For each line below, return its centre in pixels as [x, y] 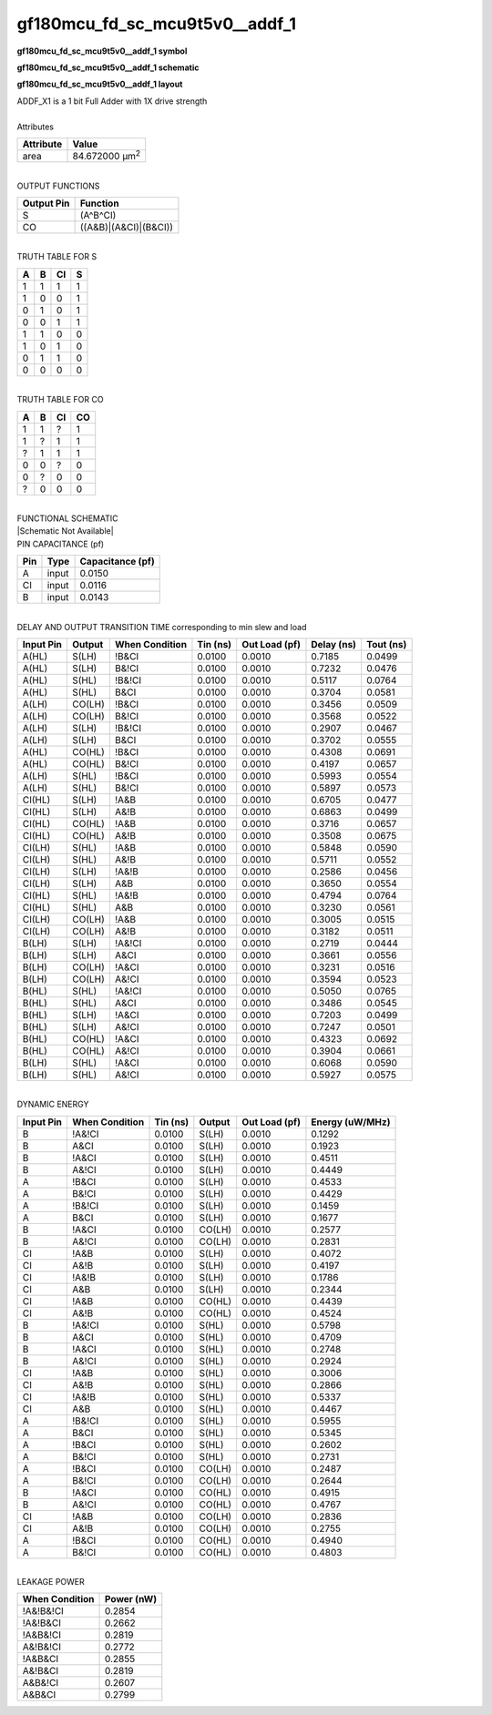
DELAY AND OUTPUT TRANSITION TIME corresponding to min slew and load [162, 627]
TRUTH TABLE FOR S [57, 257]
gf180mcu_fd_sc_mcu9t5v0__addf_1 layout [100, 84]
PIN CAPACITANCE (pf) [61, 544]
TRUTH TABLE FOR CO [60, 400]
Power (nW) [131, 1599]
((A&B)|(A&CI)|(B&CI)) [126, 227]
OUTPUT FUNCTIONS [58, 186]
